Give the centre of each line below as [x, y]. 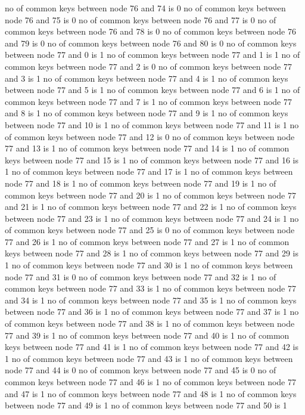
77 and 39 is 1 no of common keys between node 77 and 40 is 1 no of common [147, 335]
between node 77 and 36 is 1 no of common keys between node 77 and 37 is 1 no [152, 312]
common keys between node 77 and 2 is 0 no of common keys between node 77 [148, 66]
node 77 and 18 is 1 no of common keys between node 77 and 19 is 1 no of [141, 183]
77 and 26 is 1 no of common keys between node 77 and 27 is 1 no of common [147, 241]
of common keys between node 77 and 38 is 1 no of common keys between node [150, 323]
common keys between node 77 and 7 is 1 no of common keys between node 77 [148, 101]
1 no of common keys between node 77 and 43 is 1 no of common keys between [149, 358]
